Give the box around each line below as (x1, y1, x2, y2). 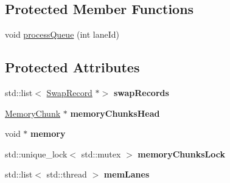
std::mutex (81, 147, 121, 160)
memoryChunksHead (70, 106, 160, 119)
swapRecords (113, 86, 169, 98)
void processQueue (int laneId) (5, 28, 120, 41)
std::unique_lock (5, 147, 68, 160)
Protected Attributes (5, 58, 140, 77)
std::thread (46, 168, 87, 181)
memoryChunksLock (138, 147, 225, 160)
